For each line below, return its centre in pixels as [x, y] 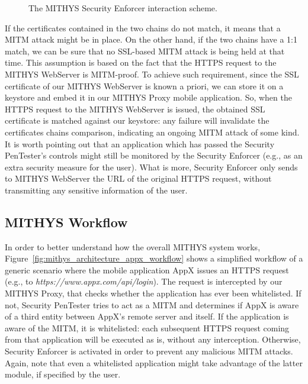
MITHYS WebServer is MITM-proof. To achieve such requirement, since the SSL [152, 74]
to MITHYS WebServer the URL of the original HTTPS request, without [138, 178]
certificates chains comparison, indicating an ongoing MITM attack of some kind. [152, 132]
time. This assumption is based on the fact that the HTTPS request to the [141, 62]
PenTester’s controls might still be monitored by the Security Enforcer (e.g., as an [154, 155]
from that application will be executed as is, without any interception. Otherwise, [153, 339]
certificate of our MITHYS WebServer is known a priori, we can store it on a [144, 85]
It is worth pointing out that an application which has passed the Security [140, 143]
